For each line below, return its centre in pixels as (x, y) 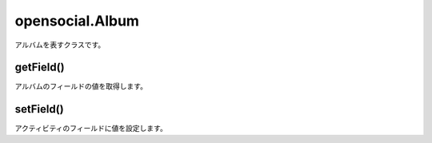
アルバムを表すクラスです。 (60, 45)
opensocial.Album (77, 21)
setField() (39, 109)
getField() (40, 68)
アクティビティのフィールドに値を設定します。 (91, 129)
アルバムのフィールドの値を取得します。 (81, 86)
